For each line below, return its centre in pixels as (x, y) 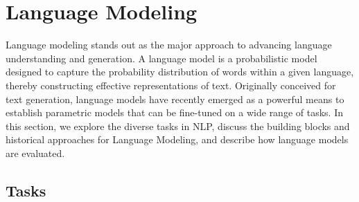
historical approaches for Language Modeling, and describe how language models (177, 139)
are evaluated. (35, 153)
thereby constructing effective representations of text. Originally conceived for (171, 85)
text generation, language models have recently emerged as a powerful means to (175, 99)
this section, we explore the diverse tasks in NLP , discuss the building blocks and (178, 126)
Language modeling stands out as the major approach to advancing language (169, 45)
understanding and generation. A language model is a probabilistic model (161, 58)
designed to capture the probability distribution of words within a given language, (180, 72)
